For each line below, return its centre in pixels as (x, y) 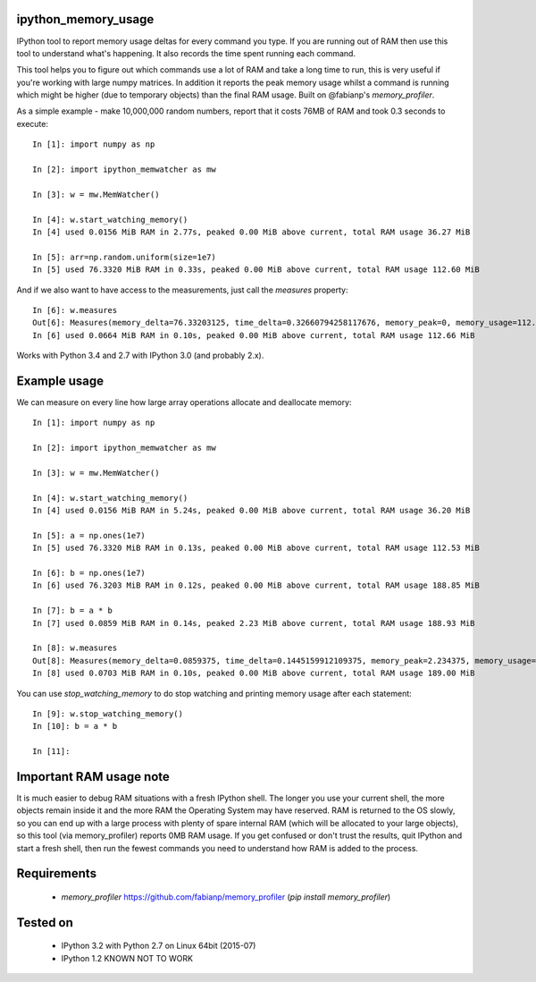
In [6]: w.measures (75, 310)
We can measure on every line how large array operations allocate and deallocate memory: (184, 402)
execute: (33, 123)
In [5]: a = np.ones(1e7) (89, 535)
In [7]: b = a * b (73, 611)
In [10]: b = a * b (75, 726)
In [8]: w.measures (75, 648)
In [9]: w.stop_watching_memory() (108, 714)
